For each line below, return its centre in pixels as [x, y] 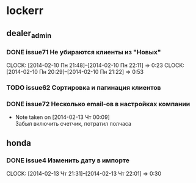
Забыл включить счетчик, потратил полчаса [73, 124]
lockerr [25, 11]
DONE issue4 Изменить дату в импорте [68, 160]
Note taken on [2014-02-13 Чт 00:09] [62, 117]
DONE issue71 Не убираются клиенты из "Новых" [84, 52]
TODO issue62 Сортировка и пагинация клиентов [84, 87]
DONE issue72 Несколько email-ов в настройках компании [98, 104]
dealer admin [29, 34]
